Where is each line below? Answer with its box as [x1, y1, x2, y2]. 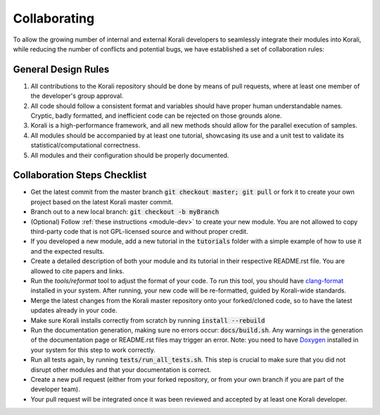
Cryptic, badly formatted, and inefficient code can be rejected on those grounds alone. [30, 111, 282, 120]
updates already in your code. [30, 306, 118, 315]
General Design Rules [13, 63, 110, 75]
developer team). [30, 385, 80, 394]
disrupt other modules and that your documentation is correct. [30, 365, 211, 373]
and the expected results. [30, 247, 105, 255]
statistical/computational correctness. [30, 141, 141, 149]
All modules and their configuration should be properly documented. [30, 151, 229, 159]
